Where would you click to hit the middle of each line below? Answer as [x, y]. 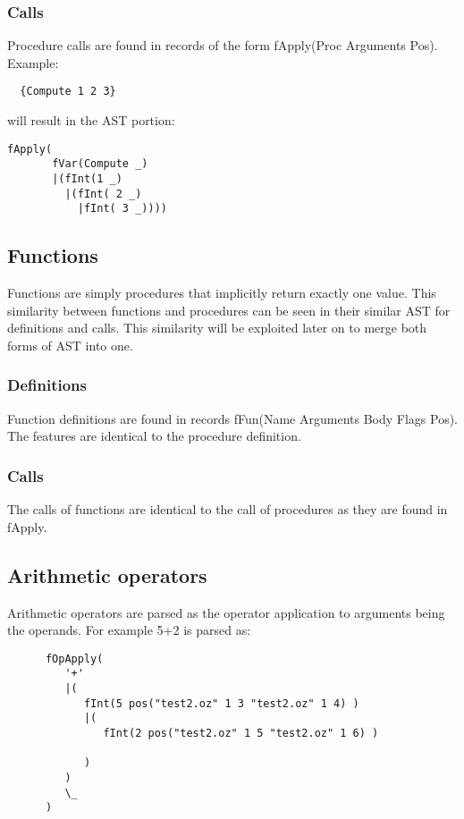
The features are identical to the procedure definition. [154, 436]
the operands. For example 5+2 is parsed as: [129, 630]
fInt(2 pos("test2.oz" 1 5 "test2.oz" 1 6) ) [241, 733]
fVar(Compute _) [100, 164]
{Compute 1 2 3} [68, 92]
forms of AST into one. [70, 345]
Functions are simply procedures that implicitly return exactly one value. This [222, 293]
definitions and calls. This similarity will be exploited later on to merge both [217, 328]
